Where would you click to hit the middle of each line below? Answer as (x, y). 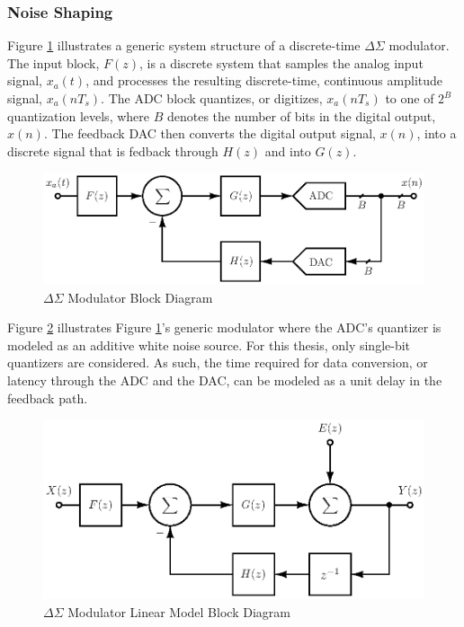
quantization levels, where (79, 115)
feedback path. (48, 397)
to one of (410, 98)
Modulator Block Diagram (140, 297)
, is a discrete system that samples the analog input (281, 62)
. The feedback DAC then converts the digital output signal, (210, 133)
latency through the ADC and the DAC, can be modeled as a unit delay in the (225, 380)
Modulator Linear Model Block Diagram (179, 611)
